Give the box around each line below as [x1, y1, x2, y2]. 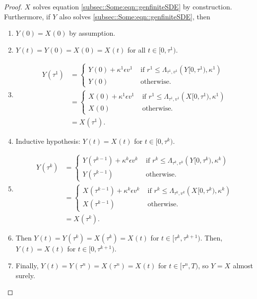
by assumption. [69, 28, 116, 38]
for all [128, 44, 146, 55]
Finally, [15, 260, 39, 270]
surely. [15, 270, 35, 280]
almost [233, 260, 254, 270]
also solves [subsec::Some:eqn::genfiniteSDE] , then [59, 11, 210, 21]
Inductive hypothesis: [15, 135, 80, 146]
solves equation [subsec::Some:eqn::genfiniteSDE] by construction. [33, 1, 232, 11]
